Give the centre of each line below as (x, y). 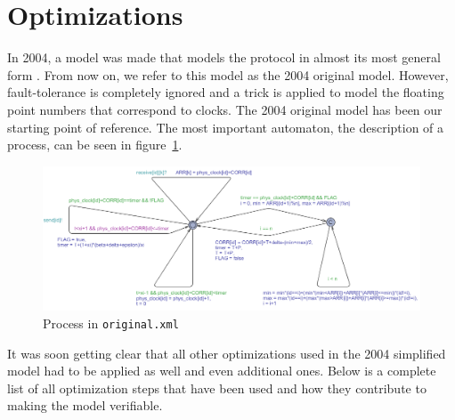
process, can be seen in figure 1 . (95, 145)
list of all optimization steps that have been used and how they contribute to (217, 388)
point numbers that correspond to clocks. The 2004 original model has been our (225, 109)
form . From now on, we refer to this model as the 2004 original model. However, (228, 74)
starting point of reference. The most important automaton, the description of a (226, 127)
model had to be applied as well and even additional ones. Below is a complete (222, 371)
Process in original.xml (111, 323)
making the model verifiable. (85, 405)
